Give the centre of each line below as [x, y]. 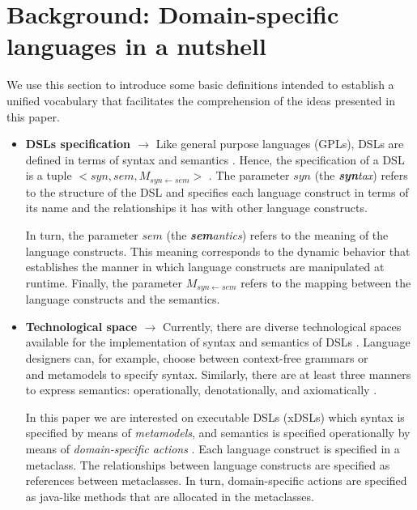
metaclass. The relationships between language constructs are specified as [208, 464]
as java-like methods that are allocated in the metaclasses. [170, 496]
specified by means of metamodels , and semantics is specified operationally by [218, 433]
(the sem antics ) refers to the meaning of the [277, 234]
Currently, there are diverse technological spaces [282, 326]
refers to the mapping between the [326, 282]
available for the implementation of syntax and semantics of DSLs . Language [218, 342]
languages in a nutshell [136, 46]
